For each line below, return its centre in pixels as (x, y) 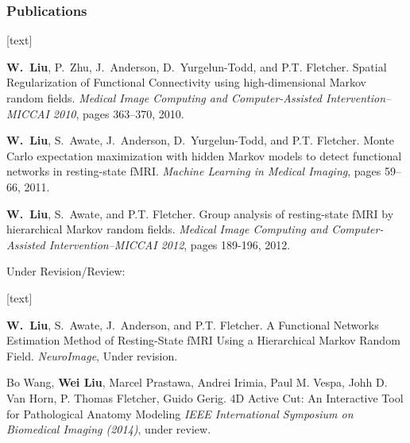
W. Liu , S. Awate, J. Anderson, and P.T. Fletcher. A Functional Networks (193, 324)
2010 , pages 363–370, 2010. (118, 113)
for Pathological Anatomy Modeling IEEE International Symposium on (180, 413)
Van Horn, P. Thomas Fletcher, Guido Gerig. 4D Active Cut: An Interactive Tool (205, 397)
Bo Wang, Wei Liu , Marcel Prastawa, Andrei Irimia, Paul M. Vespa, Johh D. (197, 382)
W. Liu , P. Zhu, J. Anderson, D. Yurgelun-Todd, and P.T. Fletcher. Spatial (197, 66)
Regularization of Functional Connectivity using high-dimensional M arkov (186, 82)
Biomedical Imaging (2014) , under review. (109, 429)
